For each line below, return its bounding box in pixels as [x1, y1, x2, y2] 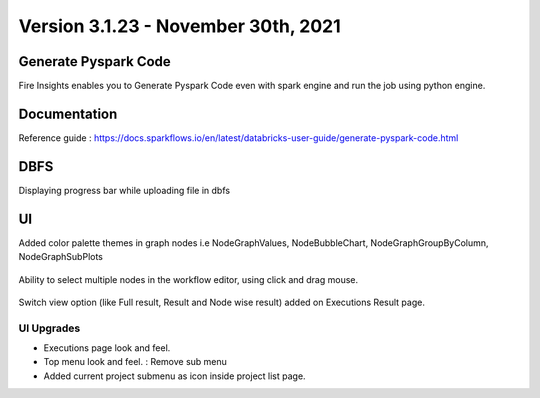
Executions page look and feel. [43, 342, 171, 354]
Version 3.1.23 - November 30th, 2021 [18, 15, 342, 37]
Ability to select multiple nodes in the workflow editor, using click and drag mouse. [18, 273, 359, 285]
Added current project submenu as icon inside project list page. [43, 370, 306, 382]
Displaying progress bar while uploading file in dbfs [18, 184, 230, 196]
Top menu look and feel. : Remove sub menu [43, 356, 227, 368]
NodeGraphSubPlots [18, 251, 104, 263]
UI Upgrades [18, 321, 81, 335]
